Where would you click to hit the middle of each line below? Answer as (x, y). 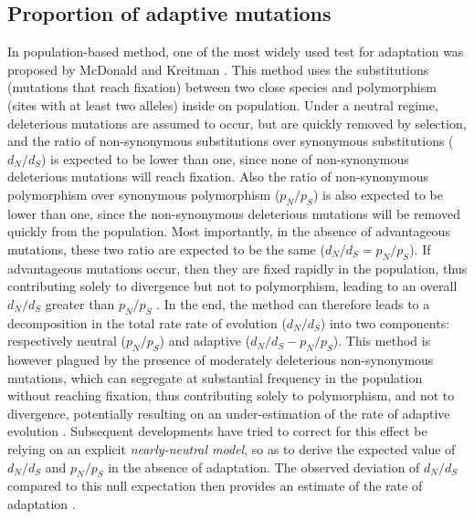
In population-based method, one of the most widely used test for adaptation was (236, 52)
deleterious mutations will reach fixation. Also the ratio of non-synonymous (218, 176)
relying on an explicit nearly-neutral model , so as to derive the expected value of (232, 449)
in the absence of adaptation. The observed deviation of (264, 467)
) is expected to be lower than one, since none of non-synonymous (225, 158)
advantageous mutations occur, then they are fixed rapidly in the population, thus (237, 268)
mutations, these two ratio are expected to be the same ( (166, 249)
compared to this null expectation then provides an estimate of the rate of (215, 486)
